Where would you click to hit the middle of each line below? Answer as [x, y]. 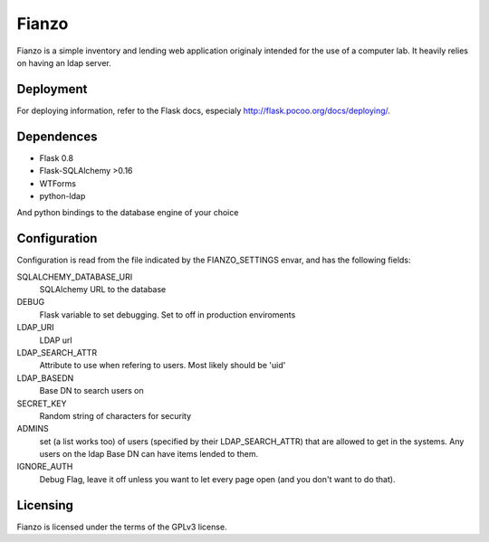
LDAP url [56, 340]
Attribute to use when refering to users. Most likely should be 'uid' [163, 366]
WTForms [58, 183]
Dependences [57, 136]
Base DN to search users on [91, 391]
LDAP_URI [35, 328]
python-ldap [62, 195]
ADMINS [33, 429]
